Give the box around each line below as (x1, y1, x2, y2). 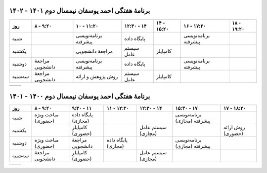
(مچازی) (139, 130, 157, 137)
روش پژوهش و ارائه (76, 73, 118, 80)
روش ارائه (223, 124, 245, 131)
